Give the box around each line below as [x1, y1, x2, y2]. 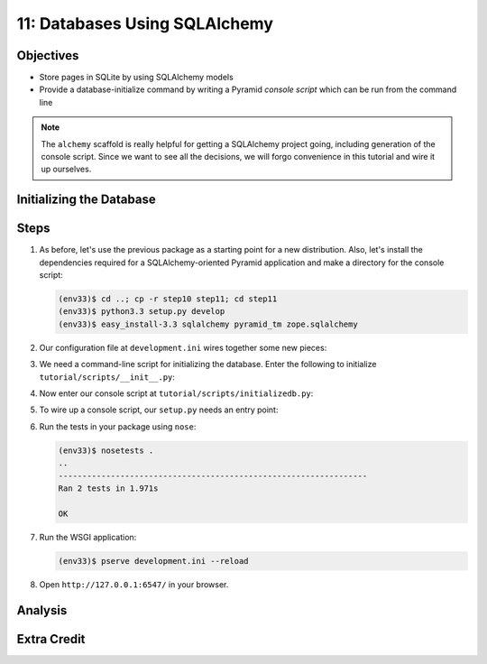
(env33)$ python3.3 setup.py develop [58, 307, 225, 317]
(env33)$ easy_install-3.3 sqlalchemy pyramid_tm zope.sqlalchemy [58, 318, 358, 329]
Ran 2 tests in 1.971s [58, 483, 159, 493]
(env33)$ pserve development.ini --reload [58, 556, 249, 566]
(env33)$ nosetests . [58, 445, 154, 456]
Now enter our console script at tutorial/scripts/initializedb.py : [39, 388, 314, 399]
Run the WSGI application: [39, 531, 137, 542]
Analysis [16, 603, 68, 618]
